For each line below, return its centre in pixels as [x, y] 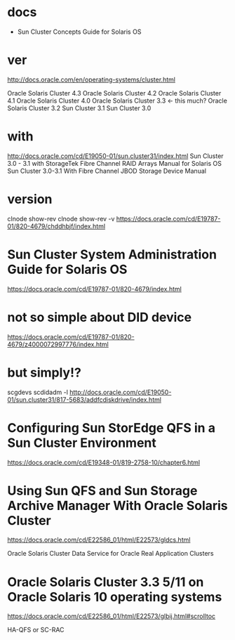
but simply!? [45, 372]
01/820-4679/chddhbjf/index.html [56, 226]
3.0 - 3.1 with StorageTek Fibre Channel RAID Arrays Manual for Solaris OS [115, 163]
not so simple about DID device [100, 317]
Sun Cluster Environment [82, 443]
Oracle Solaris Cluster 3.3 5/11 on [106, 582]
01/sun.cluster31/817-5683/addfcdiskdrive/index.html [84, 399]
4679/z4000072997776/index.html [58, 344]
